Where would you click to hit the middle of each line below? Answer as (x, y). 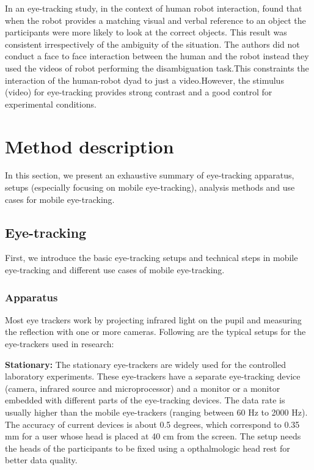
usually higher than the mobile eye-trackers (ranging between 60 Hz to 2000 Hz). (156, 412)
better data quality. (41, 460)
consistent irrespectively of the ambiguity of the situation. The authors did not (152, 44)
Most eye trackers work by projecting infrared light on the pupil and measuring (153, 319)
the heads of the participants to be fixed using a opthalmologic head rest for (148, 448)
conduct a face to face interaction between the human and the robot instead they (157, 56)
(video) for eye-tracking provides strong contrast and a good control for (139, 92)
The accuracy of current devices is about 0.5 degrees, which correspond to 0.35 (152, 424)
